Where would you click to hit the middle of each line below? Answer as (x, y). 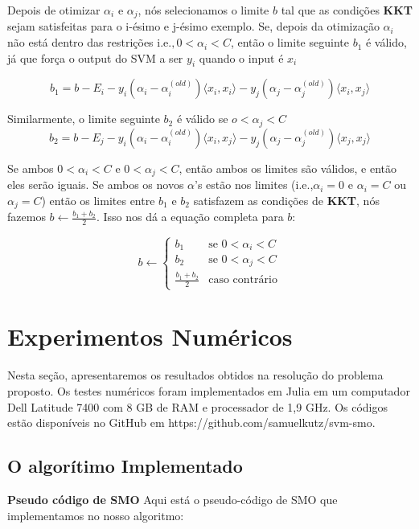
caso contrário (243, 280)
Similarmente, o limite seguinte (84, 119)
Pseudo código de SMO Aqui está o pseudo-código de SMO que (173, 499)
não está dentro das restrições (80, 42)
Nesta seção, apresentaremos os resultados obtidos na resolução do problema (195, 375)
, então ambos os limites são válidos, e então (288, 168)
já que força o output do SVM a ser (95, 57)
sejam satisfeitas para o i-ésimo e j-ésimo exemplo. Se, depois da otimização (193, 26)
